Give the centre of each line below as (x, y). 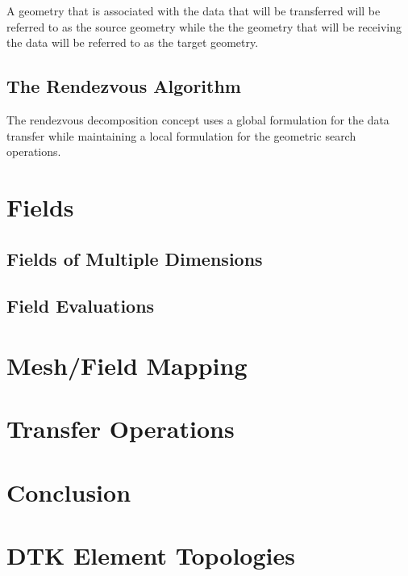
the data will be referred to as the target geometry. (133, 42)
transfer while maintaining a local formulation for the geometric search (181, 135)
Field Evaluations (81, 306)
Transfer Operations (121, 429)
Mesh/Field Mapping (127, 365)
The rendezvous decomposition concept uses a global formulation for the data (198, 119)
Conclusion (69, 492)
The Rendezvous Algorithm (124, 86)
